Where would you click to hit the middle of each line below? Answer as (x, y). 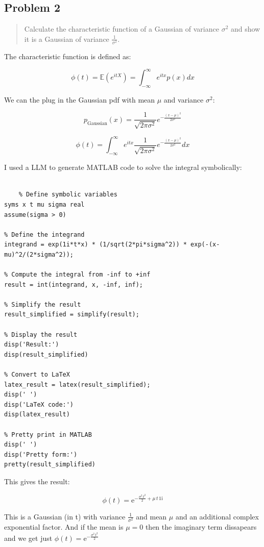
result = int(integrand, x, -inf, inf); (74, 284)
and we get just (28, 538)
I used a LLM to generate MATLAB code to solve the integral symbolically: (123, 167)
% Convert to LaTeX (37, 375)
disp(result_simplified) (46, 354)
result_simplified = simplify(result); (72, 315)
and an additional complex (217, 516)
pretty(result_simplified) (50, 465)
